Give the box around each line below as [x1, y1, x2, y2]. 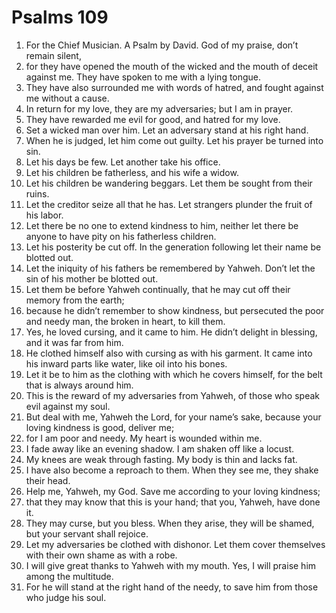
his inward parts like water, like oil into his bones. [25, 357, 228, 370]
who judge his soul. [25, 591, 107, 603]
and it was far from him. [25, 336, 124, 348]
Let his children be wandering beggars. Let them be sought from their [25, 177, 313, 189]
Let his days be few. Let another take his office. [25, 156, 221, 168]
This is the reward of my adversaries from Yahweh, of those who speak [25, 389, 320, 401]
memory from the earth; [25, 294, 125, 306]
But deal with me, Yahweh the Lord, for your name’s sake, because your [25, 411, 322, 423]
